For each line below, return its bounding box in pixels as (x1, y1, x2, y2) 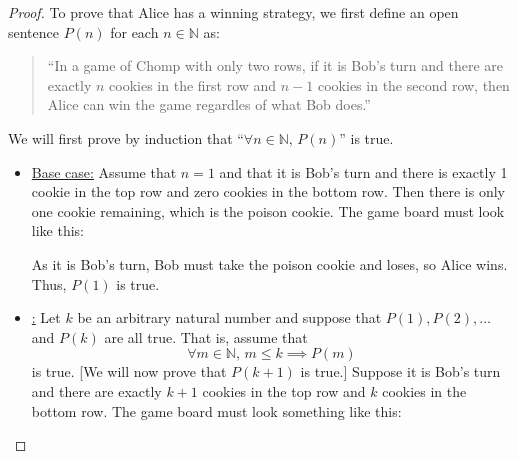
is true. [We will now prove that (31, 361, 227, 382)
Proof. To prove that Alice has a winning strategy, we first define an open (8, 2, 459, 22)
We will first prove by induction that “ (8, 127, 244, 148)
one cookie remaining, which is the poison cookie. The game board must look (31, 200, 505, 221)
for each (110, 21, 159, 42)
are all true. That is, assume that (104, 326, 308, 347)
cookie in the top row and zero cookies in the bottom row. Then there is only (31, 181, 505, 202)
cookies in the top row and (202, 380, 366, 401)
